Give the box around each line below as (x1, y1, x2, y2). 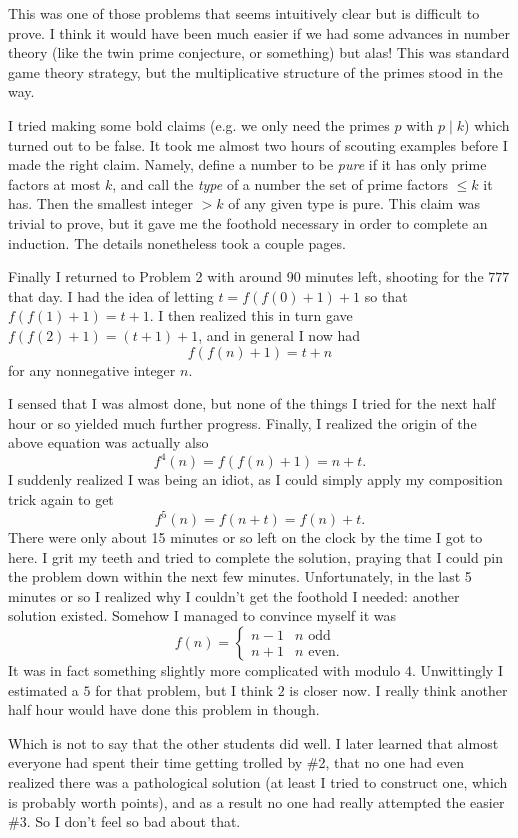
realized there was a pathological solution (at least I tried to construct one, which (8, 772, 508, 792)
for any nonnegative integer (8, 359, 176, 380)
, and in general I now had (198, 324, 361, 345)
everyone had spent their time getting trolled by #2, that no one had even (8, 752, 464, 773)
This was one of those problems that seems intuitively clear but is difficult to (8, 3, 480, 23)
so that (364, 285, 408, 306)
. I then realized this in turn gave (149, 305, 353, 326)
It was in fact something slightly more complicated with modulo (8, 660, 401, 681)
